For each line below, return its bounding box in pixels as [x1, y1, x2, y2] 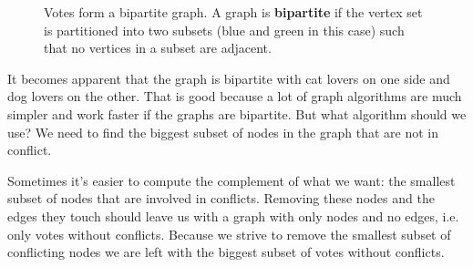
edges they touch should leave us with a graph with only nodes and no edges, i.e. [7, 206, 459, 225]
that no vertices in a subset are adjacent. [44, 38, 272, 57]
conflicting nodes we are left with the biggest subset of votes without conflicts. [7, 242, 445, 262]
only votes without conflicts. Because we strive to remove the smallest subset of [7, 224, 451, 243]
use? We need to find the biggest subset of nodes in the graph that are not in [7, 122, 438, 141]
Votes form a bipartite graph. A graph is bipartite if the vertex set [44, 3, 423, 21]
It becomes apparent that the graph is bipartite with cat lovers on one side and [7, 68, 450, 87]
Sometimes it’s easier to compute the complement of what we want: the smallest [7, 170, 456, 190]
